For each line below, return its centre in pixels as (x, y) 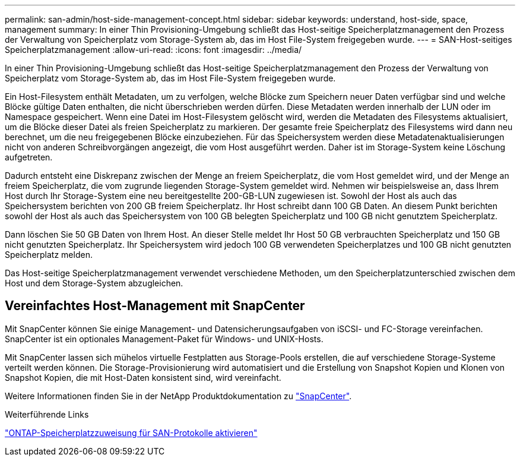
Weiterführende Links (47, 414)
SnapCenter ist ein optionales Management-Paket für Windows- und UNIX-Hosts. (164, 339)
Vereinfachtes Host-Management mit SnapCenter (155, 306)
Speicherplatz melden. (49, 255)
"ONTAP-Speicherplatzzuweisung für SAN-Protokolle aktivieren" (131, 432)
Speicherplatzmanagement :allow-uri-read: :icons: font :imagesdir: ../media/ (153, 50)
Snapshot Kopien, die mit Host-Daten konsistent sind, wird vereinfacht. (143, 377)
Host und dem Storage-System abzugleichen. (94, 283)
